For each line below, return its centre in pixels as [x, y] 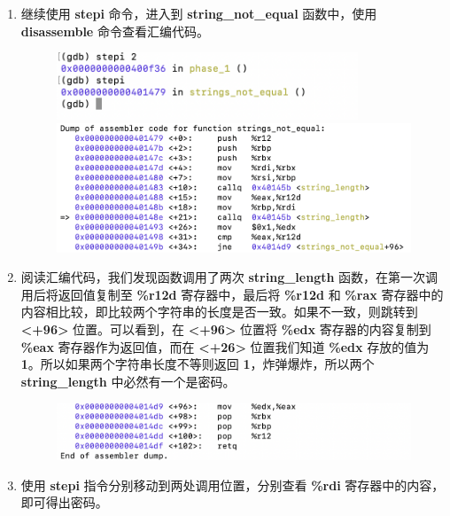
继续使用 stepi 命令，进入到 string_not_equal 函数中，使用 [199, 13]
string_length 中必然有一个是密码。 [128, 381]
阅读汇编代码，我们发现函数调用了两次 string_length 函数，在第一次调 [229, 277]
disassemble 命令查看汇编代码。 [115, 31]
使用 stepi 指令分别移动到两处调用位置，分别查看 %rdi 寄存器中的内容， [233, 485]
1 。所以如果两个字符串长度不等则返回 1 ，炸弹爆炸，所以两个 [198, 364]
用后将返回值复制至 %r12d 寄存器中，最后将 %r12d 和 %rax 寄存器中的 [232, 294]
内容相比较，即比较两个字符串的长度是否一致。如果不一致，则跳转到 [219, 312]
